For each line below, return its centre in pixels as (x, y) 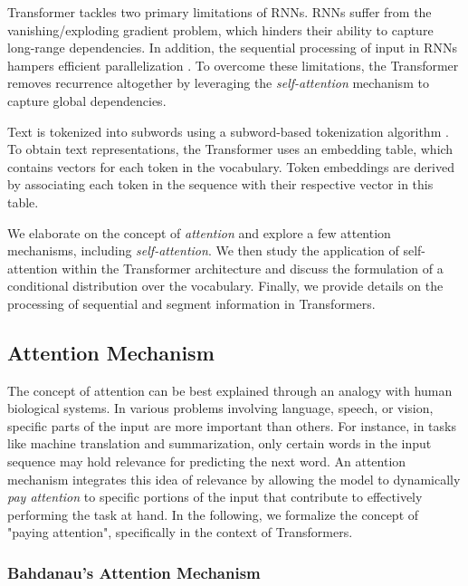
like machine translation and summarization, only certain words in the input (220, 443)
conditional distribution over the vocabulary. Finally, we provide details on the (225, 286)
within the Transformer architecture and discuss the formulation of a (253, 268)
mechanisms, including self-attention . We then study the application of (203, 250)
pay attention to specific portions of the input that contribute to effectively (215, 497)
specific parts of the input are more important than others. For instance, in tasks (232, 425)
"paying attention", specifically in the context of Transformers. (180, 532)
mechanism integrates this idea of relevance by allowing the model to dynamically (234, 479)
